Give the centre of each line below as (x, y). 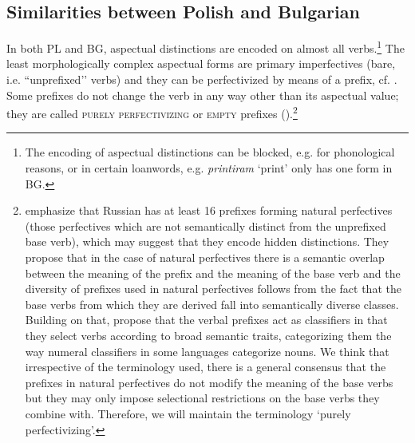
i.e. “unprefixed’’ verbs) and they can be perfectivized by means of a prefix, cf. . (202, 79)
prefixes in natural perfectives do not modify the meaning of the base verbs (209, 382)
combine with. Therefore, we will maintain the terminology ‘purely (188, 413)
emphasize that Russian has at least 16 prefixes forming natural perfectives (209, 210)
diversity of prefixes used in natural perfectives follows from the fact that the (213, 289)
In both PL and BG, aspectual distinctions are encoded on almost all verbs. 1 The (206, 47)
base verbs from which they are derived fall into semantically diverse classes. (212, 304)
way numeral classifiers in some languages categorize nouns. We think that (207, 351)
